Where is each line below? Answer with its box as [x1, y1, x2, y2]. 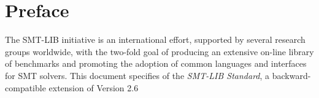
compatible [5, 81, 46, 94]
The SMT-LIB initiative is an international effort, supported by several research [5, 33, 306, 46]
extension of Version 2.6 [48, 81, 139, 94]
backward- [272, 69, 311, 81]
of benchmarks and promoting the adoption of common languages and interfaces [5, 57, 307, 70]
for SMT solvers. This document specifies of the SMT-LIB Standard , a [5, 69, 270, 81]
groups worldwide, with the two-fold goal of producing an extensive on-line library [5, 45, 314, 58]
